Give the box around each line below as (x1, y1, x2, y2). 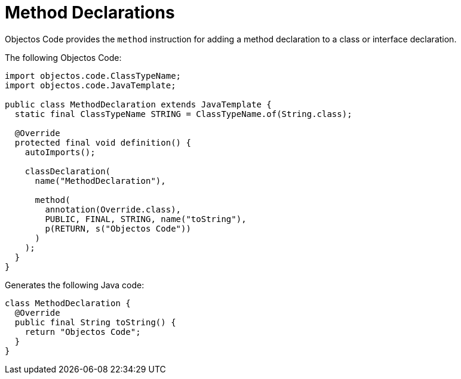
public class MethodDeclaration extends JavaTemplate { (5, 99, 272, 109)
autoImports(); (24, 147, 96, 157)
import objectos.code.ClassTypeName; (5, 70, 182, 81)
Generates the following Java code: (5, 279, 145, 290)
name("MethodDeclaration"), (35, 175, 166, 186)
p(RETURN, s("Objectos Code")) (45, 223, 191, 233)
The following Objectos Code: (5, 52, 122, 63)
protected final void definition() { (14, 137, 191, 147)
